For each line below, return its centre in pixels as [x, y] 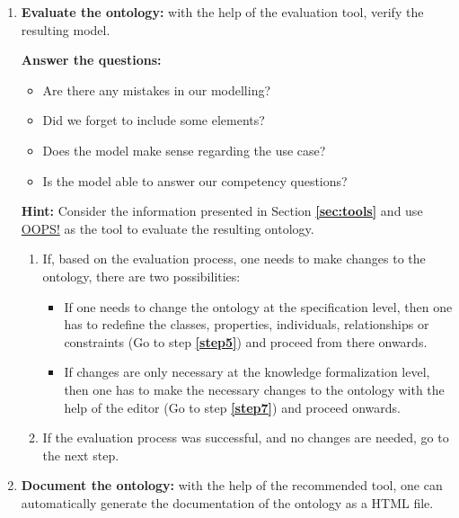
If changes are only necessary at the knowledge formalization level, [247, 372]
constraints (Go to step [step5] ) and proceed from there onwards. [246, 341]
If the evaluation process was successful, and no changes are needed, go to [246, 438]
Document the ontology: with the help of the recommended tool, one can [232, 485]
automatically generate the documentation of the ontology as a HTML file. [227, 502]
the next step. [81, 455]
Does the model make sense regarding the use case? [184, 150]
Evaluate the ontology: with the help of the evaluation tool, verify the [222, 12]
